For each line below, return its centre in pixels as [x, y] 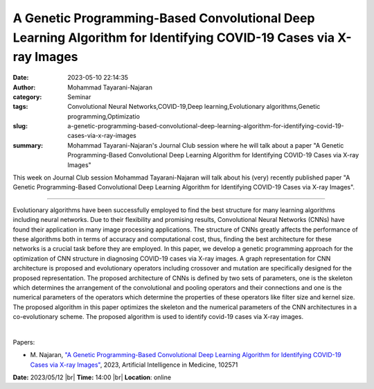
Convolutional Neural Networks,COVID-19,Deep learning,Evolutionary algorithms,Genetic [194, 107]
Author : [24, 87]
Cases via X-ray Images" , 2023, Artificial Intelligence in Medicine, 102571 [134, 365]
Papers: [24, 342]
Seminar [79, 96]
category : [27, 96]
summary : [28, 145]
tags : [20, 107]
